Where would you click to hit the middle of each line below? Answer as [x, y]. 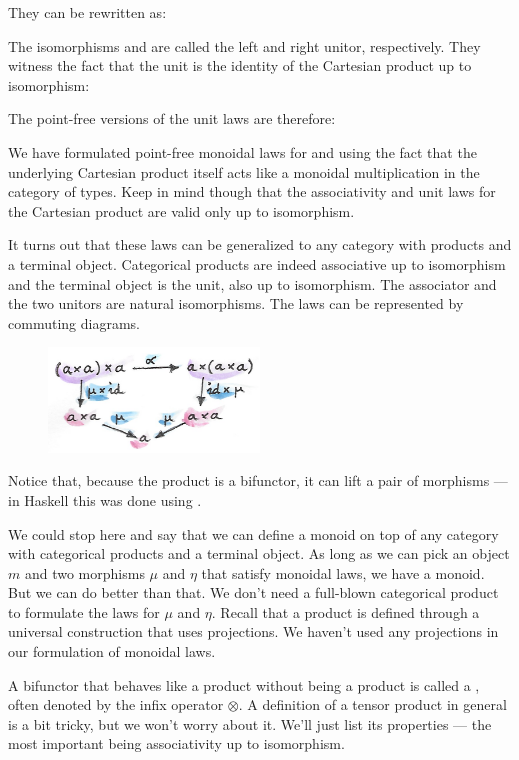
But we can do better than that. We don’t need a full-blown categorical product [253, 592]
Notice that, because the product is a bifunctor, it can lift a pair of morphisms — [258, 480]
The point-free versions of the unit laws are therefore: [172, 118]
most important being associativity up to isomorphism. [176, 743]
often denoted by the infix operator [116, 704]
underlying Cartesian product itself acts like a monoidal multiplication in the [244, 171]
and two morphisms [84, 572]
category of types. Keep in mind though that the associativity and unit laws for [252, 191]
